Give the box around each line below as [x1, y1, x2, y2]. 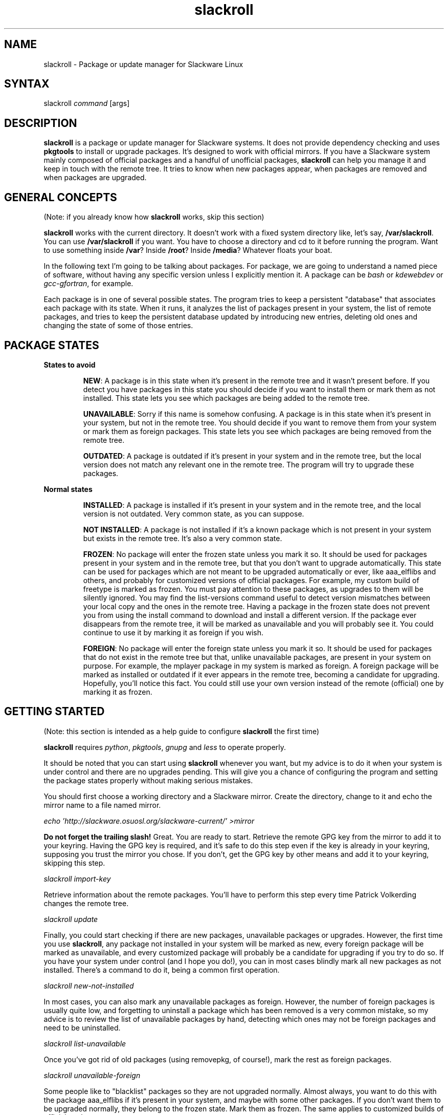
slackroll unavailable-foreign [43, 1070, 141, 1080]
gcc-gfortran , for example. [43, 279, 133, 288]
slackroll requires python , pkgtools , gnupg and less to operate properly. [43, 742, 286, 752]
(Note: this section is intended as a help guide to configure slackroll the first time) [43, 726, 320, 736]
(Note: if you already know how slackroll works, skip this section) [43, 212, 264, 222]
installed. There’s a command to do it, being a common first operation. [43, 965, 280, 974]
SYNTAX [4, 77, 50, 91]
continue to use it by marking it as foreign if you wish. [83, 628, 264, 637]
